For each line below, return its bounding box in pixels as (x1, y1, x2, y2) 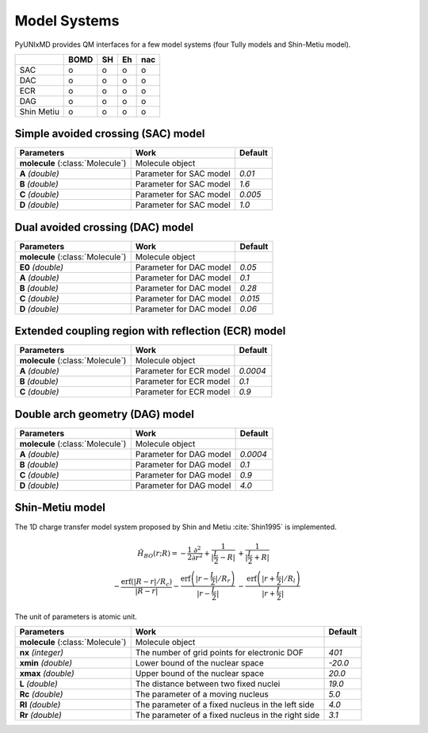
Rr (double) (19, 709, 63, 720)
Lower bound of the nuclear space (135, 657, 265, 668)
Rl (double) (19, 699, 61, 710)
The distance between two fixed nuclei (135, 678, 281, 689)
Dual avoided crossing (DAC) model (14, 221, 194, 234)
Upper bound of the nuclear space (135, 667, 265, 678)
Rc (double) (19, 689, 63, 700)
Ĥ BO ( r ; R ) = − (137, 548, 186, 559)
